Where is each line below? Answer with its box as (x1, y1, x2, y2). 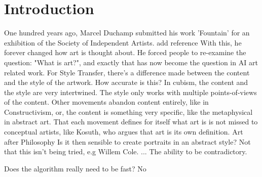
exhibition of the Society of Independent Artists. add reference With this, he (4, 37, 242, 48)
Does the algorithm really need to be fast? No (4, 163, 146, 173)
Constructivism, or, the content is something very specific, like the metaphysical (4, 106, 253, 117)
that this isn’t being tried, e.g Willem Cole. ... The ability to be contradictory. (4, 146, 247, 157)
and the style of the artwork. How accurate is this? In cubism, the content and (4, 77, 248, 87)
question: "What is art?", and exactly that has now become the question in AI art (4, 57, 258, 67)
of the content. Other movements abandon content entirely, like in (4, 97, 209, 107)
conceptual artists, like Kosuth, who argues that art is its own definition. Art (4, 126, 243, 137)
